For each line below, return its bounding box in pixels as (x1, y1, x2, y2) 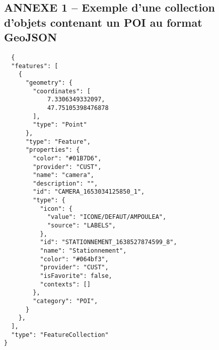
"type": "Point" (33, 121, 87, 129)
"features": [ (11, 62, 58, 70)
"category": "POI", (33, 298, 98, 305)
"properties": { (25, 146, 80, 154)
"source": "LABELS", (47, 222, 116, 229)
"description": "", (33, 180, 98, 187)
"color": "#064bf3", (40, 255, 109, 263)
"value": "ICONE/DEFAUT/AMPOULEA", (47, 213, 167, 221)
